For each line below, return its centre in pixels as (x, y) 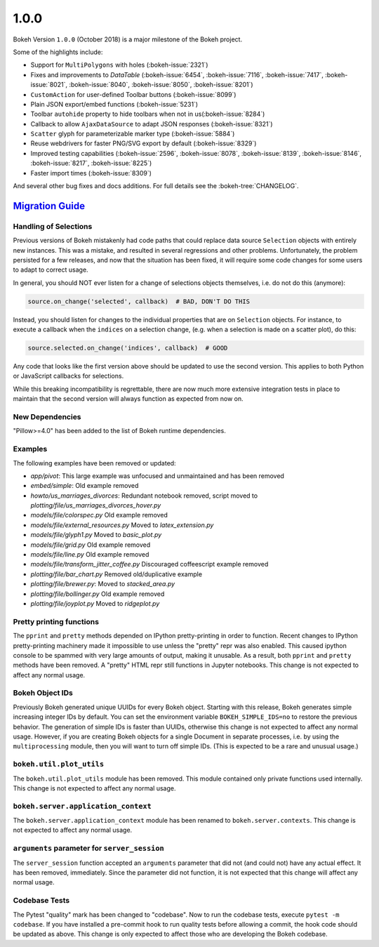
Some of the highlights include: (58, 52)
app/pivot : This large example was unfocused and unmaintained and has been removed (157, 476)
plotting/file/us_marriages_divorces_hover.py (96, 505)
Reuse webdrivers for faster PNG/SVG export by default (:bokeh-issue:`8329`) (144, 143)
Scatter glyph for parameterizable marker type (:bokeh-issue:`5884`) (133, 134)
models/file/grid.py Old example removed (91, 545)
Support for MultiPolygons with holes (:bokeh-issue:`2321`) (119, 65)
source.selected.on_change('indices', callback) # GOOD (128, 348)
